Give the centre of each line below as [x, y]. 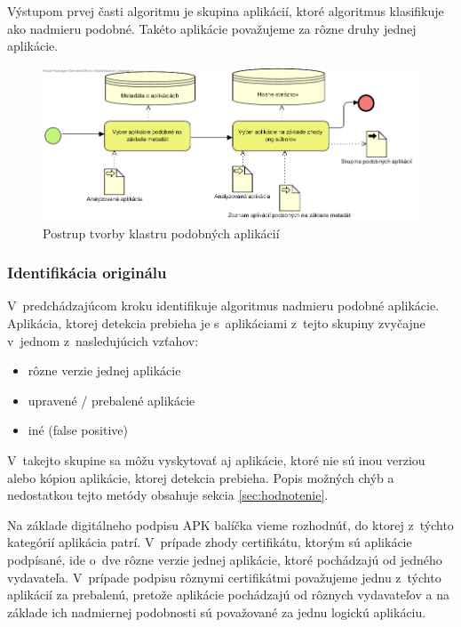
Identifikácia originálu [87, 273]
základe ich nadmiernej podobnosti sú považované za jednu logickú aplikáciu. [217, 611]
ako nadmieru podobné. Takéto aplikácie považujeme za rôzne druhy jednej [212, 28]
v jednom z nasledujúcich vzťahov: [103, 340]
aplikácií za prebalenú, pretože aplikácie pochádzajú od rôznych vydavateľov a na [228, 595]
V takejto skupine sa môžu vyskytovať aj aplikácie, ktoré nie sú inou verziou [216, 460]
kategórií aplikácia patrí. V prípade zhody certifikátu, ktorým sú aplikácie [210, 542]
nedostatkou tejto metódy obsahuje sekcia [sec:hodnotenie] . [168, 495]
